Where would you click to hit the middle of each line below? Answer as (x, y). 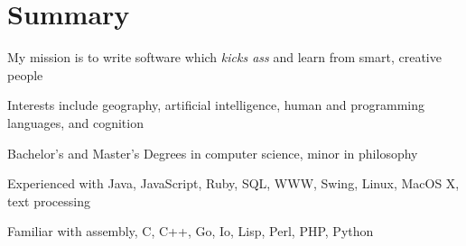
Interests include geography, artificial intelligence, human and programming (216, 105)
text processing (49, 200)
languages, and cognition (75, 122)
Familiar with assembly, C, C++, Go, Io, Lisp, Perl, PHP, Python (191, 231)
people (25, 74)
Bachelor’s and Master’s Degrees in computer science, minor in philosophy (213, 153)
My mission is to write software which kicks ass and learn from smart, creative (224, 57)
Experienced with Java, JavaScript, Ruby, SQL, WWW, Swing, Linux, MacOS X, (233, 183)
